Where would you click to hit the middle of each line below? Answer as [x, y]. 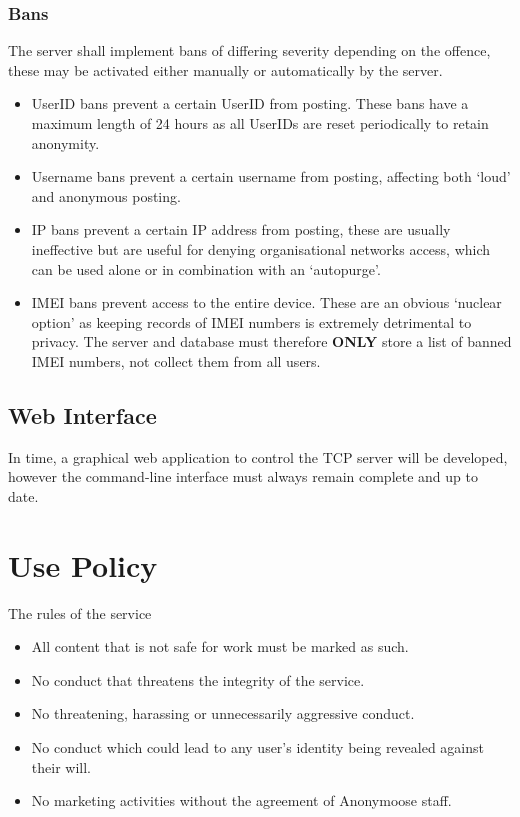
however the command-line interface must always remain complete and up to [243, 476]
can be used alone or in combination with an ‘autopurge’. [206, 268]
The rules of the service [80, 612]
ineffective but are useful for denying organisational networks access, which [261, 248]
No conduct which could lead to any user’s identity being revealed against [257, 747]
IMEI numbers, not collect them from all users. [176, 360]
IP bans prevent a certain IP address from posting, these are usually [241, 229]
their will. [61, 766]
